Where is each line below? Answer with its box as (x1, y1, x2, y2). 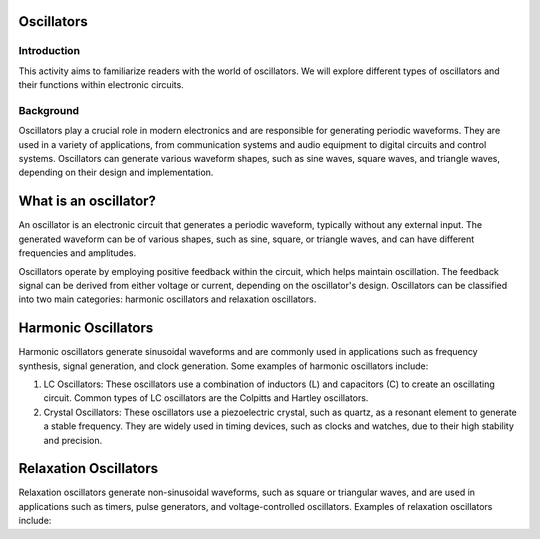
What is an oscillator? (18, 193, 157, 210)
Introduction (18, 44, 80, 58)
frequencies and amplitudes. (18, 247, 137, 259)
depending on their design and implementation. (18, 166, 214, 179)
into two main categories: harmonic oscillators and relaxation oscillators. (18, 293, 317, 305)
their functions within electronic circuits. (18, 79, 184, 91)
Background (18, 103, 80, 117)
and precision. (43, 434, 103, 446)
